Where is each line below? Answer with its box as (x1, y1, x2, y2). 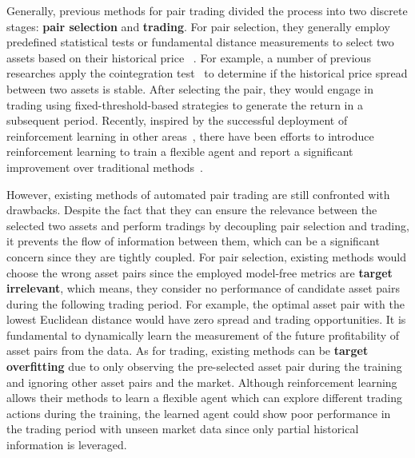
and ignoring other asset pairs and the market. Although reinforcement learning (6, 373, 397, 390)
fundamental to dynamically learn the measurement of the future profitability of (6, 326, 400, 343)
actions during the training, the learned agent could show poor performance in (6, 404, 391, 421)
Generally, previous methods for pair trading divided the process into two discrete (6, 2, 408, 18)
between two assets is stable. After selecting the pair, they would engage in (6, 80, 373, 97)
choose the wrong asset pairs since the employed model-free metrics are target (6, 264, 393, 281)
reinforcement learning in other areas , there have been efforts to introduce (6, 127, 374, 144)
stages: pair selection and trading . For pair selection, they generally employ (6, 18, 390, 34)
